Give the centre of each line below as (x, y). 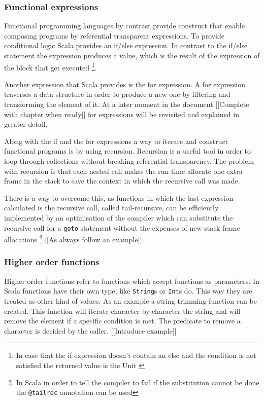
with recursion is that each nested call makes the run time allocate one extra (123, 171)
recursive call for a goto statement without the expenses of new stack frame (122, 227)
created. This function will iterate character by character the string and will (122, 311)
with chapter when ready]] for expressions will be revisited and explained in (122, 114)
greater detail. (26, 124)
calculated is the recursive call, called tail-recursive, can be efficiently (111, 208)
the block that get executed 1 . (51, 66)
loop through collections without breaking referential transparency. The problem (129, 161)
